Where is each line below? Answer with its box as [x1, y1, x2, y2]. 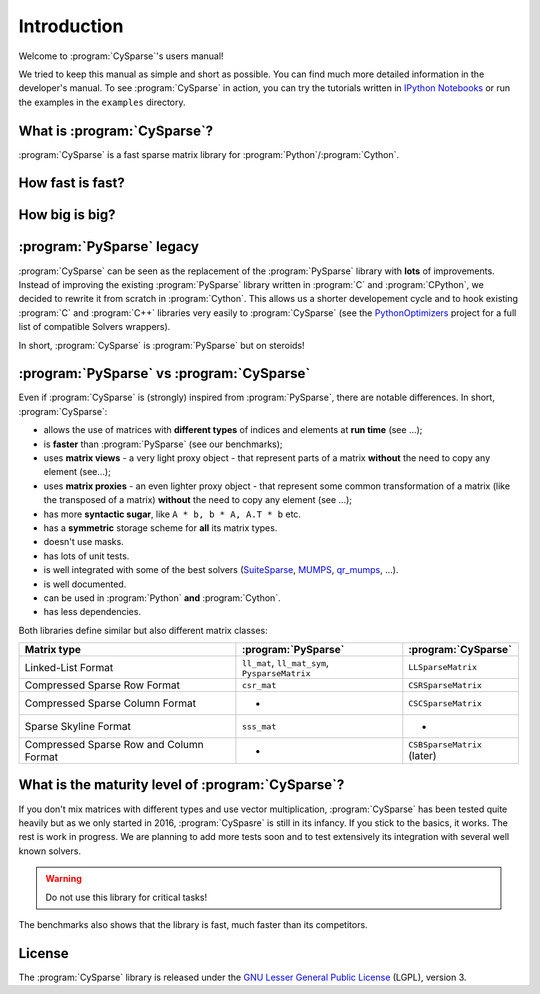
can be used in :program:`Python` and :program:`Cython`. [43, 591, 281, 604]
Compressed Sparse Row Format [24, 678, 180, 692]
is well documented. [43, 578, 127, 590]
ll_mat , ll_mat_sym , [241, 656, 330, 670]
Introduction [18, 15, 124, 37]
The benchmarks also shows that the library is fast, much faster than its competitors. [18, 918, 369, 930]
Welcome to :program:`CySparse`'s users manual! [18, 50, 224, 62]
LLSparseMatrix [408, 662, 478, 673]
